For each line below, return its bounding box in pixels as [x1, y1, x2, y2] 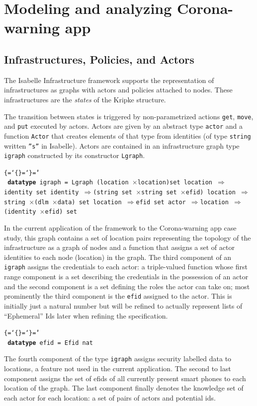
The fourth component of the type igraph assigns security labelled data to [4, 353, 232, 364]
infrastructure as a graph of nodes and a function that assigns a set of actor [4, 242, 235, 252]
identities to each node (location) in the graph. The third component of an [4, 251, 232, 262]
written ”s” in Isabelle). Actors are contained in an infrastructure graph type [4, 140, 240, 151]
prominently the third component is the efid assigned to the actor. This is [4, 291, 232, 301]
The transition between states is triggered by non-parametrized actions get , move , [4, 111, 254, 121]
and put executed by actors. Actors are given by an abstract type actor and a [4, 121, 243, 131]
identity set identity [4, 189, 79, 196]
